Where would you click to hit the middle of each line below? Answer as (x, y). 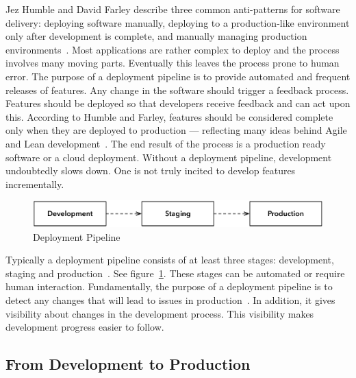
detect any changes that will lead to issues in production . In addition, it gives (170, 299)
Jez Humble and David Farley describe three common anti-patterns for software (173, 9)
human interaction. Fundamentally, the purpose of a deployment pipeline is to (169, 286)
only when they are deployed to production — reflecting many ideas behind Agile (176, 130)
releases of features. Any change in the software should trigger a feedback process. (177, 90)
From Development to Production (128, 364)
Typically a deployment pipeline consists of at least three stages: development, (170, 260)
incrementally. (35, 184)
